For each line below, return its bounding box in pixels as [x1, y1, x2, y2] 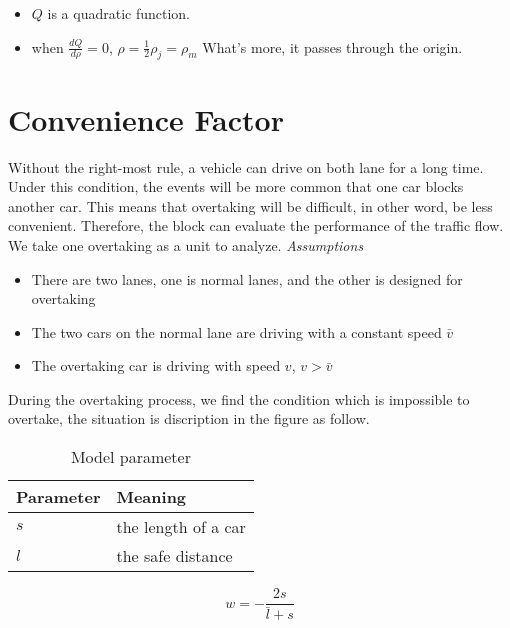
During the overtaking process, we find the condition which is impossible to [8, 388, 470, 409]
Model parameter [70, 445, 191, 469]
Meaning [116, 485, 187, 509]
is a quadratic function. [47, 3, 191, 23]
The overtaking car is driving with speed [31, 355, 281, 376]
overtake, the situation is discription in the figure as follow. [8, 408, 370, 429]
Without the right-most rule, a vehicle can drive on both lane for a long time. [8, 156, 484, 177]
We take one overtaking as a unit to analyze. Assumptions [8, 234, 364, 255]
